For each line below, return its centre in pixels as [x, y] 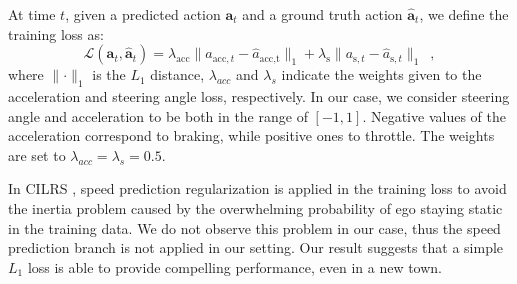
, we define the [464, 14]
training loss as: [56, 33]
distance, [177, 74]
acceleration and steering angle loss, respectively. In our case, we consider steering [259, 95]
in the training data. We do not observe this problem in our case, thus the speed [254, 227]
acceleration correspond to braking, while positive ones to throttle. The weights [251, 135]
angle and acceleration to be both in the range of [158, 115]
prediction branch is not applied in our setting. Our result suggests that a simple [256, 247]
